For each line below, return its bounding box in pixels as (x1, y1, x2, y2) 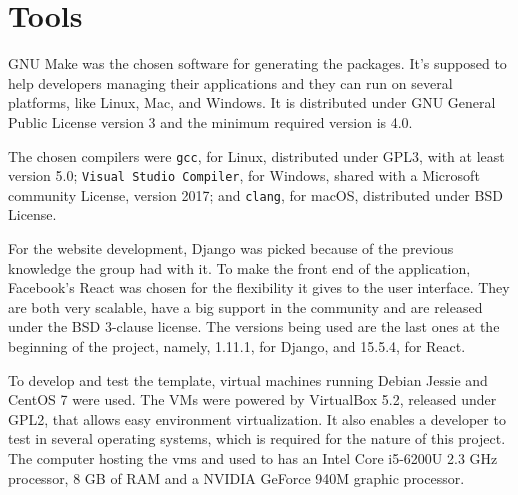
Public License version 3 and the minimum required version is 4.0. (8, 111, 413, 132)
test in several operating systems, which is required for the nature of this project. (8, 428, 506, 449)
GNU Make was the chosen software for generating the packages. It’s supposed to (8, 53, 507, 74)
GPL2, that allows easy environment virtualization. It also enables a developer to (8, 408, 506, 429)
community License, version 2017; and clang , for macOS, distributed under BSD (8, 184, 503, 205)
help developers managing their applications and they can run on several (8, 72, 453, 93)
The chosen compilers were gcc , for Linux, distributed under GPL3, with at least (8, 145, 505, 166)
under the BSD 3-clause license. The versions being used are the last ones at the (8, 316, 500, 337)
